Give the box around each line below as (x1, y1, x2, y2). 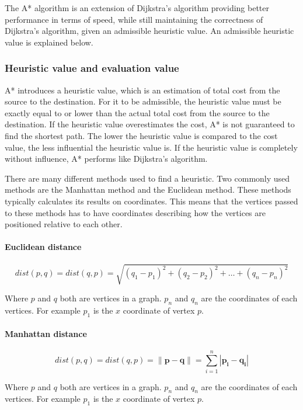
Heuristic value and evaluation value (5, 61, 179, 75)
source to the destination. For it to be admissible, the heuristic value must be (5, 95, 281, 107)
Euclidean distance (5, 241, 82, 253)
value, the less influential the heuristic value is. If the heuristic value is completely (5, 141, 298, 153)
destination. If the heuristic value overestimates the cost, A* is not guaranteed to (5, 118, 295, 130)
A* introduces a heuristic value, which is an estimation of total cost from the (5, 84, 280, 96)
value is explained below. (5, 36, 93, 48)
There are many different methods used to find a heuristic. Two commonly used (5, 172, 290, 184)
